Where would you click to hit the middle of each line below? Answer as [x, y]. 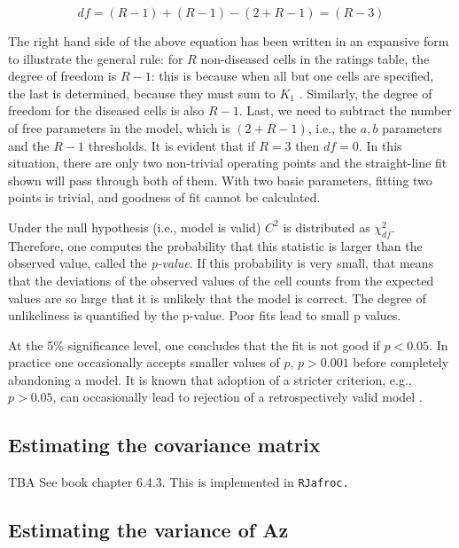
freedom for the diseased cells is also [106, 110]
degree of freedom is [62, 76]
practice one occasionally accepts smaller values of [144, 362]
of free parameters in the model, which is [119, 127]
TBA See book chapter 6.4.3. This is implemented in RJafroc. [179, 482]
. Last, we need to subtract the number [345, 110]
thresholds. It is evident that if [171, 145]
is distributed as [327, 227]
